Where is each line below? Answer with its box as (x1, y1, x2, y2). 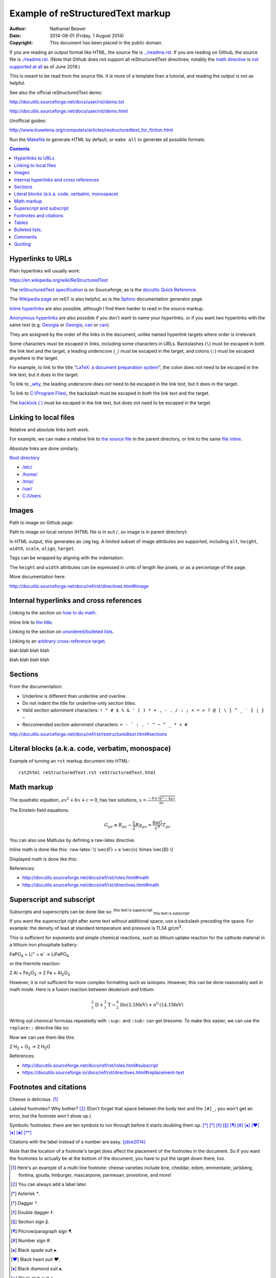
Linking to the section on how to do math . (9, 610, 97, 616)
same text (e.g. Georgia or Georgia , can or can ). (9, 322, 110, 328)
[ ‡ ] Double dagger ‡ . (11, 1209, 54, 1216)
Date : (9, 32, 21, 38)
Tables (14, 219, 28, 225)
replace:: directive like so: (9, 1025, 70, 1031)
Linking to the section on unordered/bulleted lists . (9, 629, 114, 635)
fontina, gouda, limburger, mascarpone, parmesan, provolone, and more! (18, 1172, 172, 1178)
